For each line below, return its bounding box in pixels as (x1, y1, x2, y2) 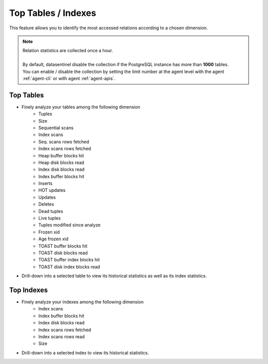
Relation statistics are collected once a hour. (22, 48, 113, 54)
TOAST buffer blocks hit (38, 243, 88, 249)
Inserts (38, 180, 53, 186)
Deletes (38, 201, 54, 207)
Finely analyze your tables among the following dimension (21, 104, 140, 110)
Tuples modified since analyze (38, 222, 101, 228)
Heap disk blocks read (38, 159, 84, 165)
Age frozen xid (38, 236, 69, 242)
